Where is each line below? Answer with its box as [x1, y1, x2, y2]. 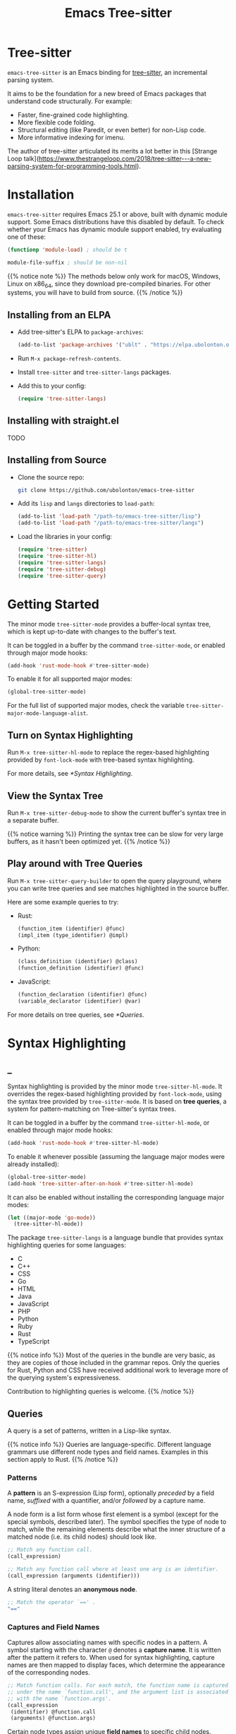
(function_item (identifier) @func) [17, 925, 125, 932]
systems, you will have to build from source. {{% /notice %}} [7, 289, 183, 297]
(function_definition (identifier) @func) [17, 965, 144, 972]
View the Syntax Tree [7, 790, 104, 802]
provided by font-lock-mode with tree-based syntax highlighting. [7, 755, 194, 764]
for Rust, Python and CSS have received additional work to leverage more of [7, 1366, 229, 1375]
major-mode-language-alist [7, 710, 87, 717]
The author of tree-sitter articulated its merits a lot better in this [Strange [7, 146, 218, 155]
